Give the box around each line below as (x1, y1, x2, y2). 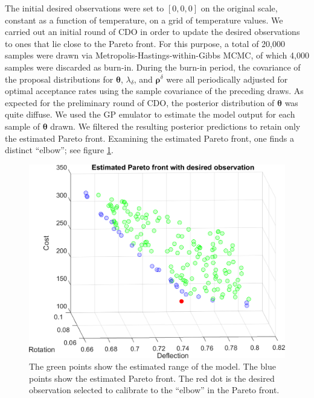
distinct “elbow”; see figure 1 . (5, 144, 114, 156)
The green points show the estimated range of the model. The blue (29, 360, 276, 373)
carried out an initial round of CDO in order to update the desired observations (5, 25, 300, 38)
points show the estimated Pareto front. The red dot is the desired (29, 371, 275, 384)
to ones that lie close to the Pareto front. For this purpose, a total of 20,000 (5, 37, 286, 49)
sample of (5, 119, 40, 132)
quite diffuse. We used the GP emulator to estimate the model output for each (5, 108, 295, 121)
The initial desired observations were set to (5, 2, 164, 14)
